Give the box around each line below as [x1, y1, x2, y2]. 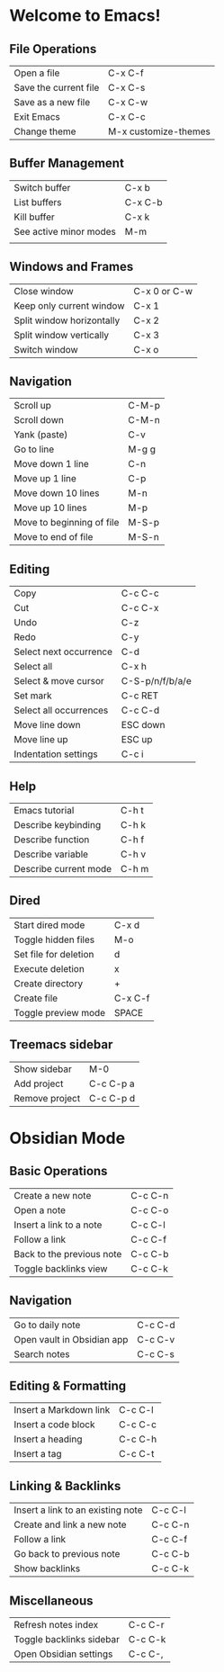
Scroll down [13, 414, 65, 427]
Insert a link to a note [13, 1218, 103, 1231]
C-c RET [121, 689, 159, 702]
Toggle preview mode [13, 1006, 106, 1019]
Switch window [13, 343, 78, 355]
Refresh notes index [13, 1618, 99, 1631]
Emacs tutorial [13, 805, 75, 817]
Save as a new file [13, 96, 91, 108]
